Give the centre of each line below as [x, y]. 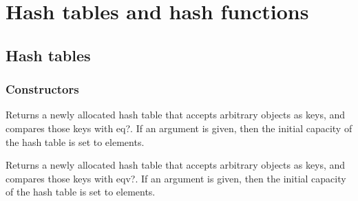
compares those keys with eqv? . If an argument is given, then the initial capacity [176, 178]
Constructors [42, 89]
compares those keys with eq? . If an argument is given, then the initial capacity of [179, 128]
